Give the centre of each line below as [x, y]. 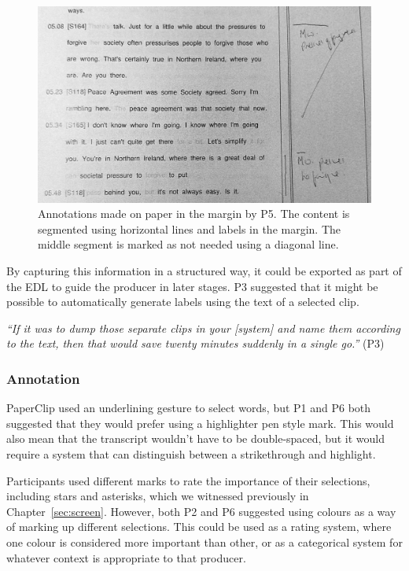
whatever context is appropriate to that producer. [126, 557]
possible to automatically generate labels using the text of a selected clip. [183, 302]
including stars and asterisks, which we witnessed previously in [158, 496]
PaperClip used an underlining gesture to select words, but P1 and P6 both [189, 408]
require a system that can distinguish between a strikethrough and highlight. [191, 454]
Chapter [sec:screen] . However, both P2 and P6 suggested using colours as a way [201, 511]
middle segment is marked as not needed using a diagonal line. [188, 244]
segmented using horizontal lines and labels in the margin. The [189, 228]
